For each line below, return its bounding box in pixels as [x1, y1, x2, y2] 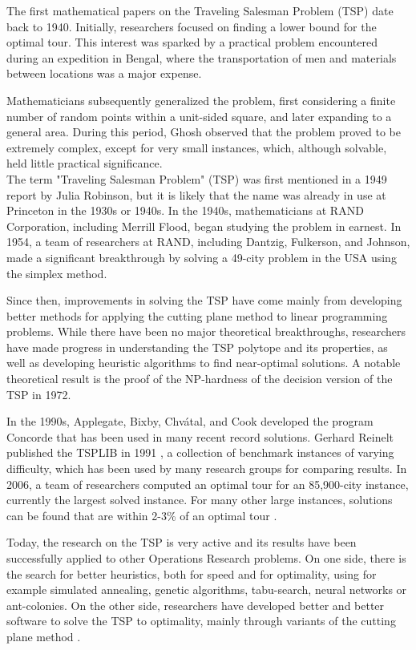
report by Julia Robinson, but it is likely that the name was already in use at [6, 186, 386, 203]
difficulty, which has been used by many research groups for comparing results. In [6, 460, 407, 477]
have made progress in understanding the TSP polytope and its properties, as [6, 338, 388, 355]
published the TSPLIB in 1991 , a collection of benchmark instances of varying [6, 444, 394, 461]
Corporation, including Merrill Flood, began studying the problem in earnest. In [6, 217, 402, 234]
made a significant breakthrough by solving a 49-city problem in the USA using [6, 248, 397, 265]
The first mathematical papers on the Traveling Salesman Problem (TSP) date [6, 2, 394, 18]
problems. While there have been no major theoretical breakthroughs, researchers [6, 323, 406, 340]
